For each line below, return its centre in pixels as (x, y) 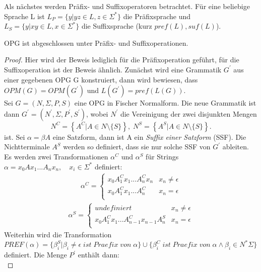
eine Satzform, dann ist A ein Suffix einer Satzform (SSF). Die (149, 137)
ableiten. (236, 147)
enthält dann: (99, 255)
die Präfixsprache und (157, 16)
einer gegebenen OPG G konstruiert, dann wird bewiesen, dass (101, 79)
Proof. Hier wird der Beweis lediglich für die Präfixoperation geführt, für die (122, 60)
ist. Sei (15, 137)
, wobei (97, 113)
